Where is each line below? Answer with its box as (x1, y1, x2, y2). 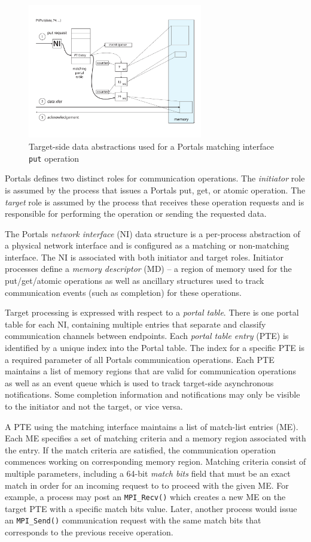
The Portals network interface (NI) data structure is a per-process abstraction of (5, 227, 300, 240)
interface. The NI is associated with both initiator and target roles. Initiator (5, 250, 284, 263)
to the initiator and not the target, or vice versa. (5, 400, 183, 412)
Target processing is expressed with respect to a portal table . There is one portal (5, 306, 299, 319)
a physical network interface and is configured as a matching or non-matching (5, 239, 289, 252)
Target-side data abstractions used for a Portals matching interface (29, 140, 274, 153)
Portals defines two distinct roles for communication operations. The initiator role (5, 172, 305, 184)
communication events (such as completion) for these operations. (5, 286, 242, 298)
